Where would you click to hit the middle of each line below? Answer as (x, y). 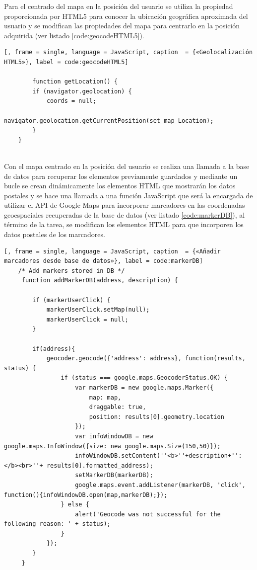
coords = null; (71, 101)
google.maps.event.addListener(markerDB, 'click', (160, 485)
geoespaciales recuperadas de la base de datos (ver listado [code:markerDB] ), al (125, 214)
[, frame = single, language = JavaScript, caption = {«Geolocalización (128, 52)
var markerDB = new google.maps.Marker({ (144, 387)
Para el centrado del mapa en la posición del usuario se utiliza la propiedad (119, 6)
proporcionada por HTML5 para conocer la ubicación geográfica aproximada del (126, 16)
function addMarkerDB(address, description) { (100, 281)
